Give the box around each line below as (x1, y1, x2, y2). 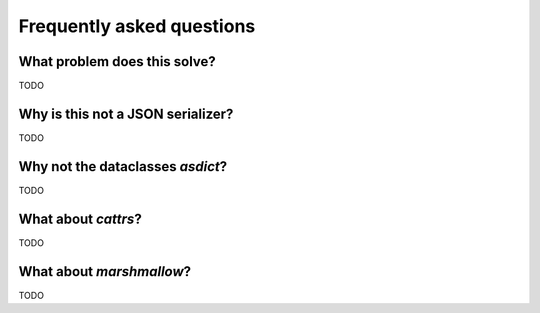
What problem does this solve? (18, 53, 217, 70)
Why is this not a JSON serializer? (18, 105, 234, 122)
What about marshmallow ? (18, 263, 192, 280)
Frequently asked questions (18, 15, 256, 37)
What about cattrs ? (18, 210, 142, 227)
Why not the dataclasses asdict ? (18, 158, 228, 175)
